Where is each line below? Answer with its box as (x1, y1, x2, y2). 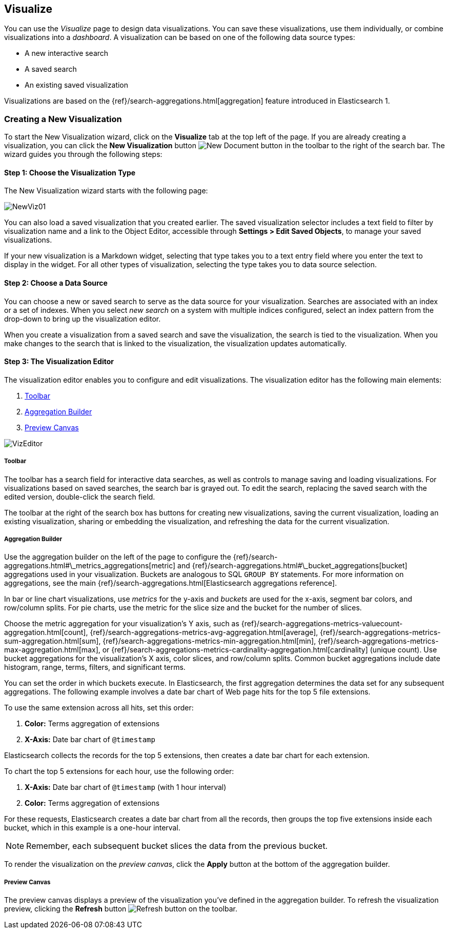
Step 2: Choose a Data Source (4, 279, 108, 287)
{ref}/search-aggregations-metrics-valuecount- (241, 619, 403, 628)
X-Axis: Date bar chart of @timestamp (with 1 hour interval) (25, 783, 227, 792)
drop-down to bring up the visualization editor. (4, 314, 161, 323)
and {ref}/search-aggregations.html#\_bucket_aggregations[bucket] (177, 561, 407, 570)
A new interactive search (25, 49, 109, 58)
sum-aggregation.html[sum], (4, 637, 101, 646)
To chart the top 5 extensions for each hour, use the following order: (4, 767, 234, 776)
